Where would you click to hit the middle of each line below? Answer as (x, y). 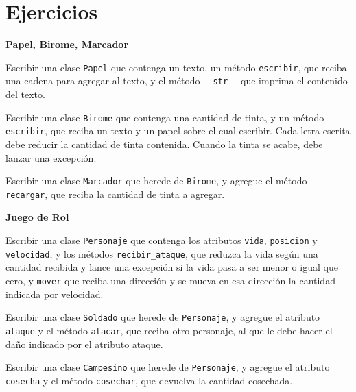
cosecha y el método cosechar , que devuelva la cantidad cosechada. (149, 380)
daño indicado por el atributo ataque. (84, 344)
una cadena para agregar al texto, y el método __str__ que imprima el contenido (177, 81)
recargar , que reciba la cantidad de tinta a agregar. (115, 194)
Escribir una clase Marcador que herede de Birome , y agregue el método (156, 181)
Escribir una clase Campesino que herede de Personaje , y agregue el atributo (168, 367)
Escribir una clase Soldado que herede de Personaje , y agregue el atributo (163, 317)
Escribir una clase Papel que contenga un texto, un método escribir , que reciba (176, 67)
